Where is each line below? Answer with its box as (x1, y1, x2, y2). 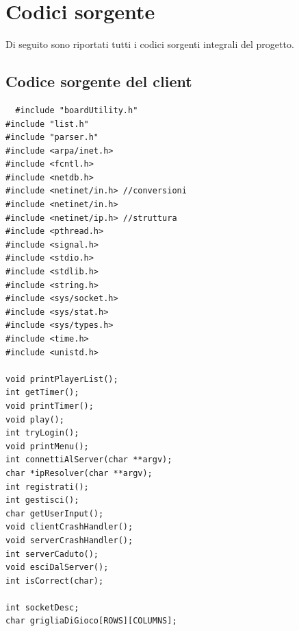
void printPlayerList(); (5, 374, 118, 384)
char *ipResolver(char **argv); (5, 468, 153, 478)
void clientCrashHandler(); (5, 522, 133, 532)
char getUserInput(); (5, 508, 104, 519)
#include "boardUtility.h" (15, 105, 138, 115)
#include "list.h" (5, 119, 89, 129)
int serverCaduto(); (5, 549, 99, 559)
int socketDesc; (5, 602, 79, 612)
